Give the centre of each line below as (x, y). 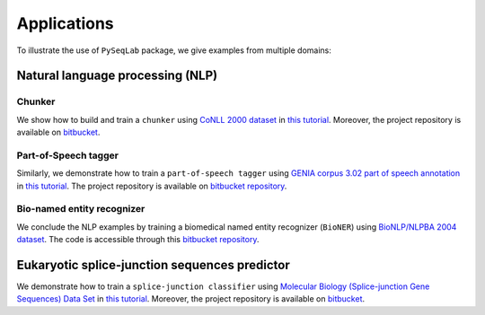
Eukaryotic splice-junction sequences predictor (154, 265)
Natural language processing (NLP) (117, 76)
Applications (65, 23)
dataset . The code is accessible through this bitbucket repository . (138, 240)
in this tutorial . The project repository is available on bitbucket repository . (152, 186)
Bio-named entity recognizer (81, 209)
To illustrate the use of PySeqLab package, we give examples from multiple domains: (174, 50)
